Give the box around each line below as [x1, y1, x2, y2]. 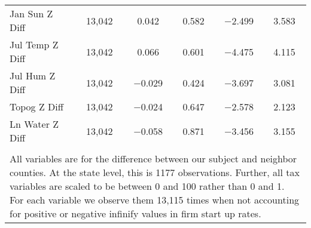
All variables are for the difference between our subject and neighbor [10, 152, 297, 165]
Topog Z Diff [10, 100, 64, 113]
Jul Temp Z [10, 38, 59, 51]
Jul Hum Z [10, 69, 56, 82]
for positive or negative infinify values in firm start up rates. [10, 207, 261, 220]
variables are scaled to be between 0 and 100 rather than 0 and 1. [10, 179, 285, 193]
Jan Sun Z [10, 7, 53, 20]
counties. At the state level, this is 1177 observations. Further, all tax [10, 165, 300, 179]
